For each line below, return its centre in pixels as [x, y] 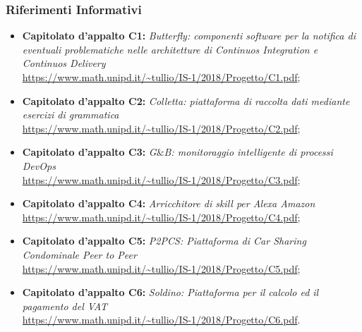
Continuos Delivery [64, 63]
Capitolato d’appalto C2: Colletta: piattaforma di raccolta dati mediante [186, 100]
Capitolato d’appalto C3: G [89, 152]
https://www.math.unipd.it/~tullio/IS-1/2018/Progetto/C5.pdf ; [161, 268]
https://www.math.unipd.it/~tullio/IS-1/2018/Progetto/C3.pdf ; [161, 179]
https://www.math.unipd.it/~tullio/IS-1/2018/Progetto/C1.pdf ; [161, 77]
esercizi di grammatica [71, 115]
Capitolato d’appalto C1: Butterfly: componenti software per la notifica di [189, 36]
